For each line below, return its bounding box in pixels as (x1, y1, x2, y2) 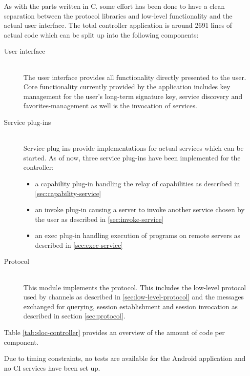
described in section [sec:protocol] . (23, 311, 125, 321)
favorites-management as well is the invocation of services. (23, 100, 197, 111)
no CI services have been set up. (4, 362, 101, 373)
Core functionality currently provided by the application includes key (23, 81, 230, 92)
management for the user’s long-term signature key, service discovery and (23, 91, 243, 101)
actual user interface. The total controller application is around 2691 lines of (4, 20, 232, 30)
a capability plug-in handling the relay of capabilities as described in (35, 178, 240, 188)
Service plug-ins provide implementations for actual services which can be (23, 143, 244, 153)
